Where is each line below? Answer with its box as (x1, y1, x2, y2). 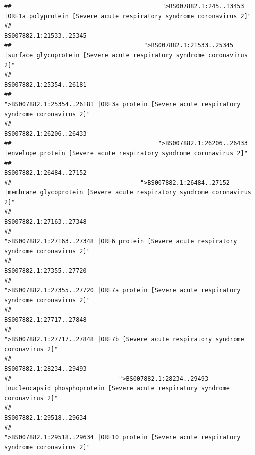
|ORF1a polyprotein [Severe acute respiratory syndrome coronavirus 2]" (4, 12, 251, 20)
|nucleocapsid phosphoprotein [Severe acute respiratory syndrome (4, 385, 230, 392)
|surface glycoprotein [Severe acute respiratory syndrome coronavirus (4, 51, 248, 59)
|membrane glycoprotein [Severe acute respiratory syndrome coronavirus (4, 189, 251, 196)
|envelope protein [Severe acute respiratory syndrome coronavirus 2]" (4, 149, 248, 157)
